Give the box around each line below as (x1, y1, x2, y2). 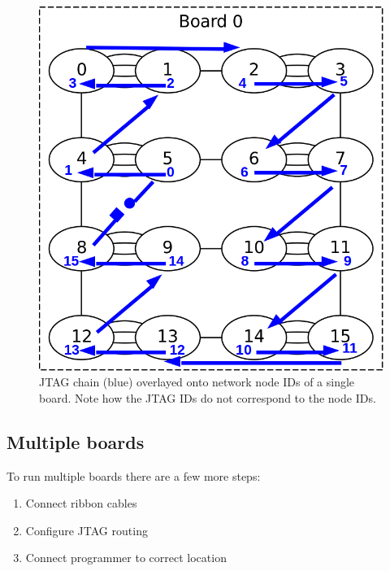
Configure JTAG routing (25, 521, 148, 538)
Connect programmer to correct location (25, 549, 227, 566)
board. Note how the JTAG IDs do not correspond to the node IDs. (39, 389, 376, 406)
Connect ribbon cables (25, 495, 137, 512)
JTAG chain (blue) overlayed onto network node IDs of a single (39, 373, 355, 390)
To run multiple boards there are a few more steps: (6, 467, 261, 484)
